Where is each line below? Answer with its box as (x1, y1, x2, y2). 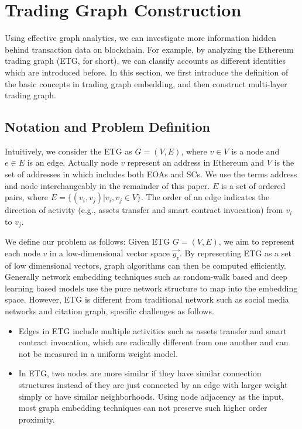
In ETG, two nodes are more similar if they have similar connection (18, 367, 262, 379)
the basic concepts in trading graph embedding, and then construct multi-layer (5, 77, 287, 90)
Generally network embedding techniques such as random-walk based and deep (5, 270, 288, 283)
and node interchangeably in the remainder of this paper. (5, 179, 210, 191)
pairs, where (5, 191, 49, 203)
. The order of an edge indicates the (141, 191, 270, 203)
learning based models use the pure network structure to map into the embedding (5, 282, 298, 294)
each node (5, 246, 40, 259)
